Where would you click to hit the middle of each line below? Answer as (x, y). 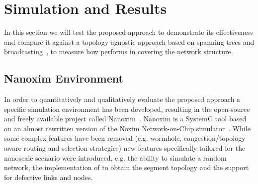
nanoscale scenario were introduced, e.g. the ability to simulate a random (115, 157)
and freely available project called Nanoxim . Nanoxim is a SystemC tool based (125, 119)
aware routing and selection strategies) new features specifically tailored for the (125, 148)
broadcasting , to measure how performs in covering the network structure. (119, 51)
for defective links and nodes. (48, 177)
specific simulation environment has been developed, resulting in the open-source (127, 109)
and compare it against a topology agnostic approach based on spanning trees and (129, 42)
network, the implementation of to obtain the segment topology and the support (127, 167)
